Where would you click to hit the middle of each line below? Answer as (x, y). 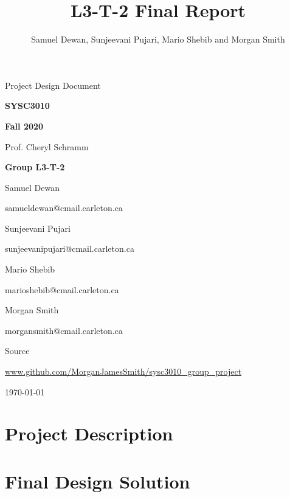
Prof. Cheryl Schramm (47, 146)
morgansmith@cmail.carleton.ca (64, 330)
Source (17, 351)
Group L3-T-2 (35, 167)
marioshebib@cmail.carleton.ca (62, 289)
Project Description (89, 433)
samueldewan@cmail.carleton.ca (64, 208)
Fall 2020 (24, 126)
